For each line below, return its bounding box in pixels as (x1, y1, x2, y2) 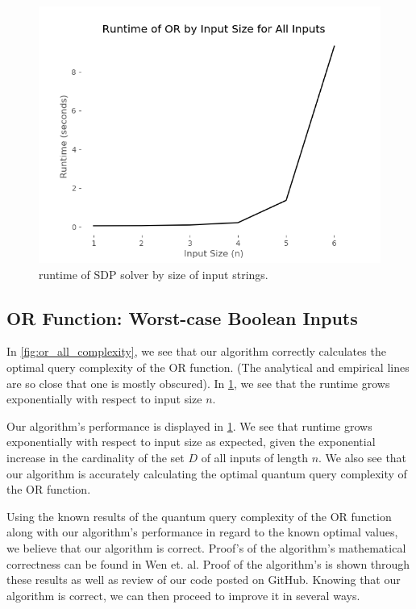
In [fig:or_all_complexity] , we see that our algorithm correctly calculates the (6, 343, 386, 360)
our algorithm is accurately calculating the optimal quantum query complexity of (6, 465, 407, 482)
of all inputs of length (201, 448, 308, 465)
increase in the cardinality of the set (6, 448, 185, 465)
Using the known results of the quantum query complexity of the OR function (6, 507, 392, 524)
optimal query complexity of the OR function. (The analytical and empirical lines (6, 358, 410, 375)
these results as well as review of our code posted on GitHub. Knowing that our (6, 571, 401, 588)
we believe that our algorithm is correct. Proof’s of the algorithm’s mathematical (6, 539, 406, 556)
